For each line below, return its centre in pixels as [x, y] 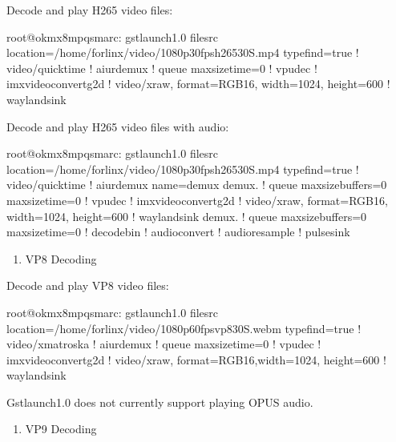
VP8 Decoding [61, 258]
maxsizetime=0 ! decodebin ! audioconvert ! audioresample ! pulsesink [178, 232]
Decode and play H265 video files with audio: [118, 126]
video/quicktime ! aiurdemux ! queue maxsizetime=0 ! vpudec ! [162, 68]
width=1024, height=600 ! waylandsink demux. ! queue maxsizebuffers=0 [187, 216]
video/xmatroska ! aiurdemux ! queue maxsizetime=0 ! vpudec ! [164, 344]
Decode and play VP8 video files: [88, 285]
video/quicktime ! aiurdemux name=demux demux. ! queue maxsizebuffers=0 [197, 185]
